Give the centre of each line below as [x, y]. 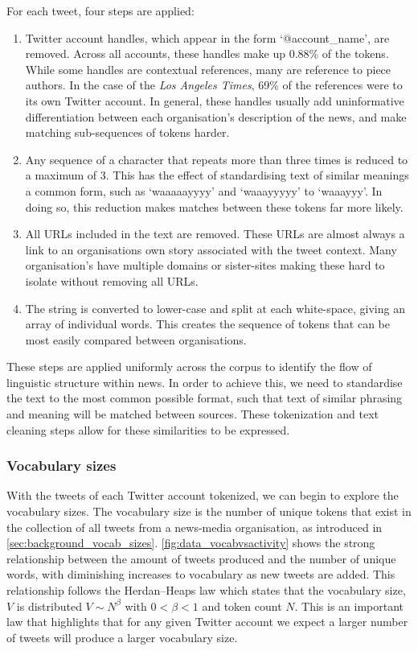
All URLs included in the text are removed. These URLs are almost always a [215, 234]
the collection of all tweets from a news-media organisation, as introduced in [195, 527]
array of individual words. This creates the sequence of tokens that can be [207, 324]
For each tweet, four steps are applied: [100, 10]
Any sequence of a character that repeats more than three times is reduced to [217, 159]
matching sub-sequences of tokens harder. [127, 132]
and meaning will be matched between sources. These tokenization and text [193, 414]
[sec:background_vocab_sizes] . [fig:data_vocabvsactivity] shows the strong [191, 543]
